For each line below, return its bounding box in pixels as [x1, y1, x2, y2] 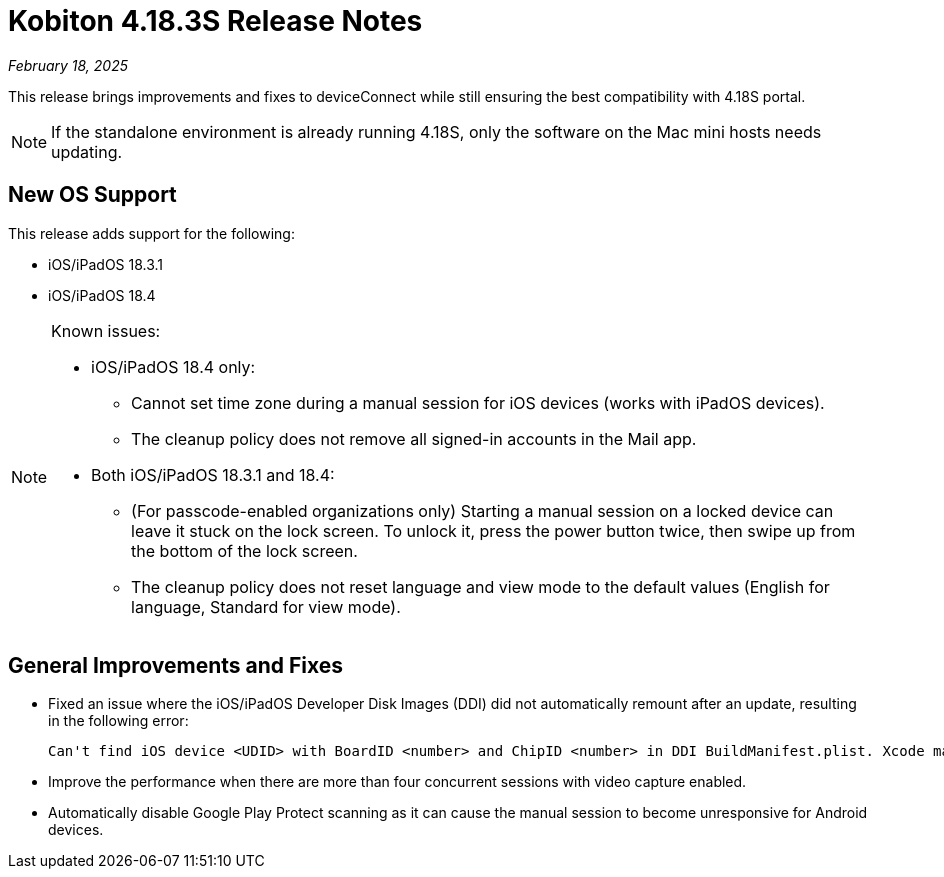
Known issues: [51, 320, 161, 341]
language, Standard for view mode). [131, 596, 401, 617]
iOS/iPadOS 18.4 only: [91, 356, 256, 377]
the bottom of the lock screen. [131, 540, 358, 561]
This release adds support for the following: [8, 224, 295, 242]
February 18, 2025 [8, 56, 128, 74]
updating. [51, 141, 123, 162]
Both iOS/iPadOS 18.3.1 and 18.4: [91, 464, 335, 485]
